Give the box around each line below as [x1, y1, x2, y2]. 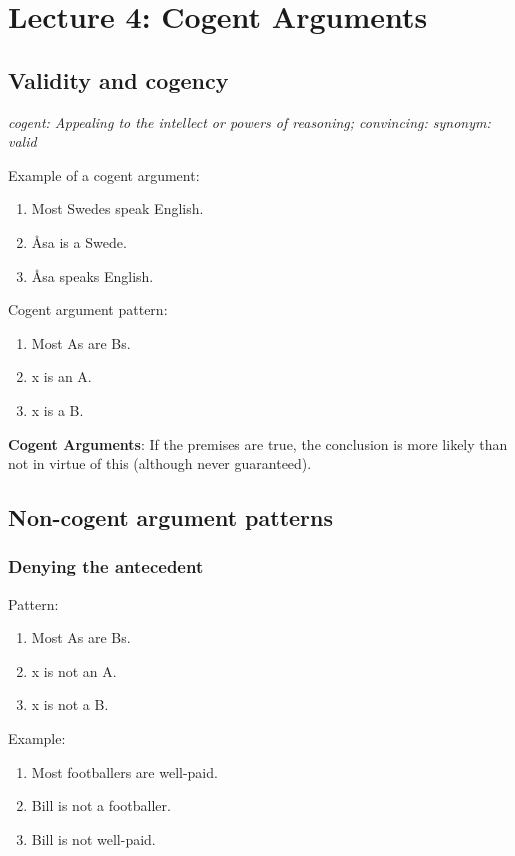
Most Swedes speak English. [31, 198, 204, 219]
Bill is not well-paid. [31, 828, 156, 849]
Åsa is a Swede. [31, 231, 127, 252]
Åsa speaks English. [31, 265, 154, 286]
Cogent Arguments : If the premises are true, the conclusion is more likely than [8, 433, 508, 454]
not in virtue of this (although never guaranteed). [8, 453, 312, 474]
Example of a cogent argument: [8, 164, 200, 185]
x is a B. [31, 399, 84, 420]
